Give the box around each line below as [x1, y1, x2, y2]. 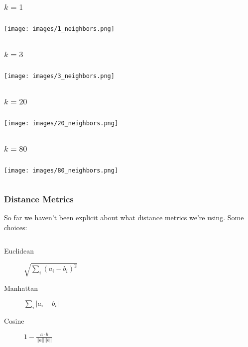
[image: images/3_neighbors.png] [4, 73, 115, 80]
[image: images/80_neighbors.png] [4, 167, 119, 174]
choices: [4, 222, 27, 232]
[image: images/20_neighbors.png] [4, 120, 119, 127]
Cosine [4, 315, 24, 326]
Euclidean [4, 246, 34, 256]
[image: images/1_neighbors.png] [4, 25, 115, 33]
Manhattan [4, 283, 38, 293]
